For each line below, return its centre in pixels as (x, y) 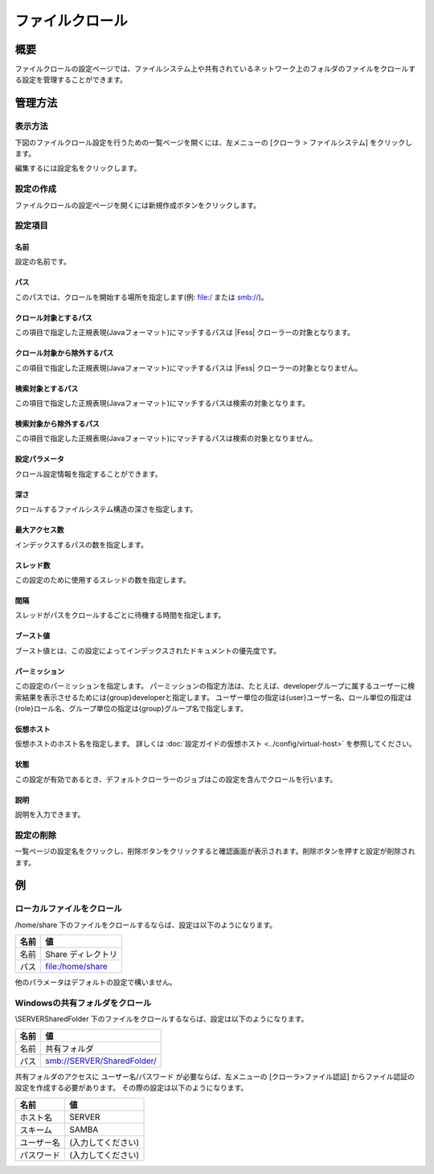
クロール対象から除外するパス (64, 353)
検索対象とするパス (47, 388)
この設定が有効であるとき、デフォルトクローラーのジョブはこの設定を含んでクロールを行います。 (176, 779)
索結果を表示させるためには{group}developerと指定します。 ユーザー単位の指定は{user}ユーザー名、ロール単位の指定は (213, 697)
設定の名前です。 (43, 262)
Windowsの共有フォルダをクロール (83, 1003)
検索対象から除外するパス (57, 424)
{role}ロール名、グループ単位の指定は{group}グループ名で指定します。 (131, 708)
